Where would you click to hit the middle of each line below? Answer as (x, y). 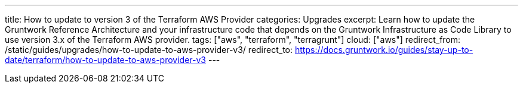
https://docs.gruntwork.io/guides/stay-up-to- (384, 50)
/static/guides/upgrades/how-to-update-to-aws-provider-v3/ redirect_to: (149, 50)
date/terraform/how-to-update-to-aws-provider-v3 (106, 60)
